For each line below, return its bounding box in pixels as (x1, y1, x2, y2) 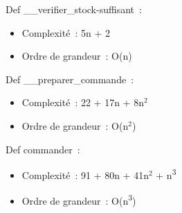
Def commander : (6, 142, 80, 156)
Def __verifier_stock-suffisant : (6, 2, 142, 16)
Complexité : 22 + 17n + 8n (21, 95, 144, 110)
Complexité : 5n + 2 (21, 25, 110, 40)
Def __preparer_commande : (6, 71, 134, 86)
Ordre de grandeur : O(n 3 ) (21, 191, 136, 208)
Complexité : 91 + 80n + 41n (21, 167, 149, 182)
